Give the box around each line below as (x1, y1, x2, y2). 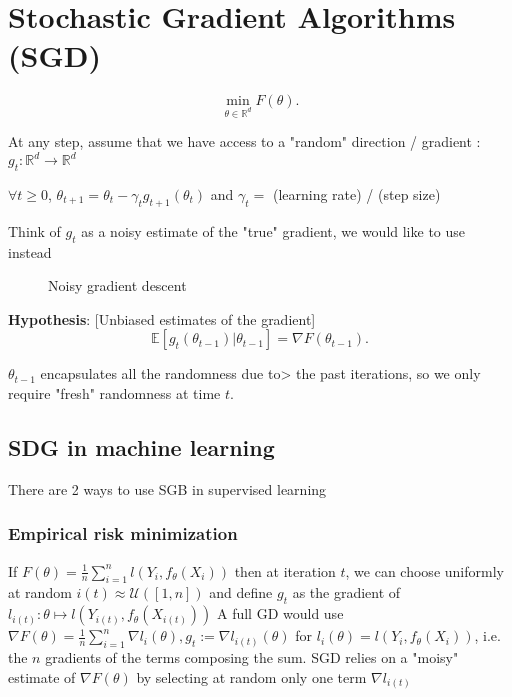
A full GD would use (216, 603, 344, 624)
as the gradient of (292, 582, 401, 603)
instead (8, 241, 52, 262)
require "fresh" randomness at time (8, 382, 221, 403)
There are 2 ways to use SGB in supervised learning (8, 478, 327, 499)
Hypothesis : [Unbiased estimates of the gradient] (8, 308, 316, 329)
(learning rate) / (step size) (272, 183, 441, 204)
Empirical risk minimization (8, 521, 238, 546)
